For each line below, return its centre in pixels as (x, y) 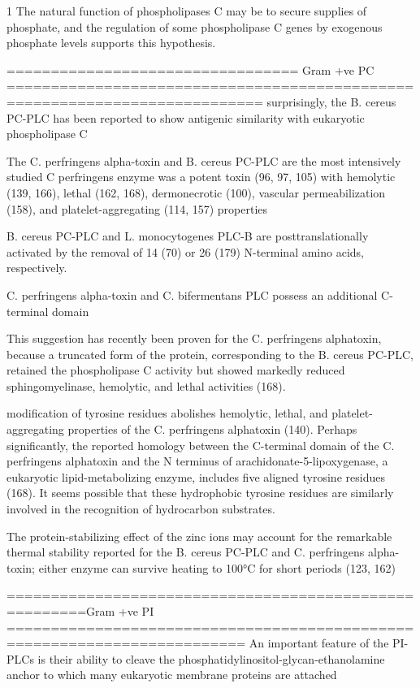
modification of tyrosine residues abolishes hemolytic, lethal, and (167, 413)
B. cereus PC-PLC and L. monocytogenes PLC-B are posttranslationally (188, 236)
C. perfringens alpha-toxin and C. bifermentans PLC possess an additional (192, 294)
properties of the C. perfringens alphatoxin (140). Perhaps (212, 429)
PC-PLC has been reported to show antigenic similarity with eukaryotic (186, 117)
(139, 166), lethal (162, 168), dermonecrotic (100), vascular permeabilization (196, 192)
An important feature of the (319, 643)
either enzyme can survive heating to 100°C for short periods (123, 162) (217, 567)
